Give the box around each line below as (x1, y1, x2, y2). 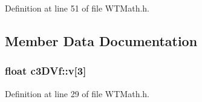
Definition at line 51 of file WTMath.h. (5, 2, 150, 14)
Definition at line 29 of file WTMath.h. (5, 87, 150, 100)
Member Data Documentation (5, 31, 198, 50)
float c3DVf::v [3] (5, 63, 86, 78)
